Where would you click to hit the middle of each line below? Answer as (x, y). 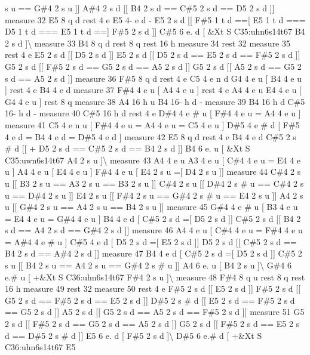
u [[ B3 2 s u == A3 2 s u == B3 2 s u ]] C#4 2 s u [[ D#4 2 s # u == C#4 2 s (154, 183)
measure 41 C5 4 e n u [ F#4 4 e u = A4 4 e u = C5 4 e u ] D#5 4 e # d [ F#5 (152, 124)
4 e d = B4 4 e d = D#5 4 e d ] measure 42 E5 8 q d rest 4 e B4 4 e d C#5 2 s (151, 136)
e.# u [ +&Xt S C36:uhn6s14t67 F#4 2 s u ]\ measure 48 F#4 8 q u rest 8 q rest (155, 277)
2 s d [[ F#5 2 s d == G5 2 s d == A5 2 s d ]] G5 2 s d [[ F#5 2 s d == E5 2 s (152, 324)
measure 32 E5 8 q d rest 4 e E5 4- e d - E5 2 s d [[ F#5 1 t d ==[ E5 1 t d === (155, 19)
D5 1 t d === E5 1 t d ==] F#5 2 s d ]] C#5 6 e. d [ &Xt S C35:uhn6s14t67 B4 (155, 31)
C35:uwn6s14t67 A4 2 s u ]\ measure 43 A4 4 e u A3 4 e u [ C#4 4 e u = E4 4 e (153, 160)
